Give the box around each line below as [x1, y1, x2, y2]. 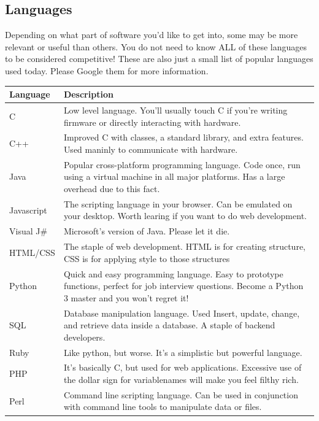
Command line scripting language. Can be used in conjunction [63, 388, 298, 401]
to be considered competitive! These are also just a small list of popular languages [5, 52, 313, 65]
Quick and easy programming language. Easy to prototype [63, 267, 283, 280]
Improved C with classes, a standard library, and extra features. [63, 131, 304, 144]
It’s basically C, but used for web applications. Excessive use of [63, 361, 302, 374]
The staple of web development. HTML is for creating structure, [63, 240, 306, 253]
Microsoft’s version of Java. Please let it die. [63, 225, 230, 238]
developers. [63, 330, 106, 343]
